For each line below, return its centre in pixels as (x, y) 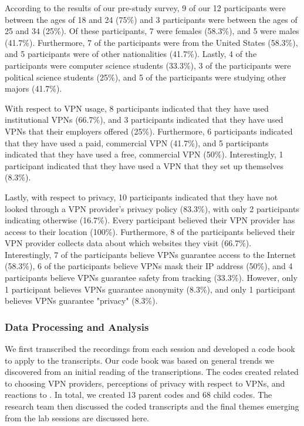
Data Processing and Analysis (77, 326)
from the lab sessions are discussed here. (77, 417)
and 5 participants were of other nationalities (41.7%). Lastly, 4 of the (131, 54)
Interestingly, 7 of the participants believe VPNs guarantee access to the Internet (151, 254)
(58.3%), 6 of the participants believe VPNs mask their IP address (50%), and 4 (149, 266)
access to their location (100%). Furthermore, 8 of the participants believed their (150, 231)
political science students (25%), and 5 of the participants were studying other (146, 77)
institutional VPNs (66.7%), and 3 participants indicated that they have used (144, 120)
